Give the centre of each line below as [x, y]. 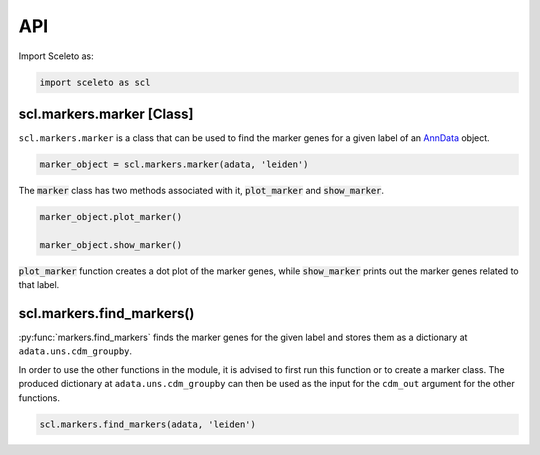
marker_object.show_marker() [111, 244]
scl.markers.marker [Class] [106, 113]
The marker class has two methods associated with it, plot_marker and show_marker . [201, 190]
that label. [39, 285]
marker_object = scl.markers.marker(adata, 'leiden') [174, 164]
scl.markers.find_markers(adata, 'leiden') [148, 424]
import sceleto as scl [95, 82]
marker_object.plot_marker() [111, 216]
